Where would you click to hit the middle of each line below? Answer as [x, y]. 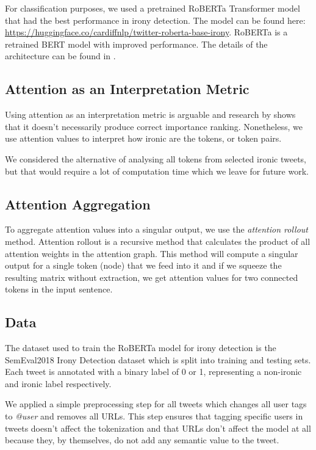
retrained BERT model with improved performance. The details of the [136, 44]
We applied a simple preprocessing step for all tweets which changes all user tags [156, 404]
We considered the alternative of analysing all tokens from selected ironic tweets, [156, 158]
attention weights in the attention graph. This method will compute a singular [152, 253]
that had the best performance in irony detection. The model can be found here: [155, 20]
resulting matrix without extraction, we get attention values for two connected [152, 277]
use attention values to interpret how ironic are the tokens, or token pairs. [143, 138]
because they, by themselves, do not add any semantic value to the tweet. [142, 440]
